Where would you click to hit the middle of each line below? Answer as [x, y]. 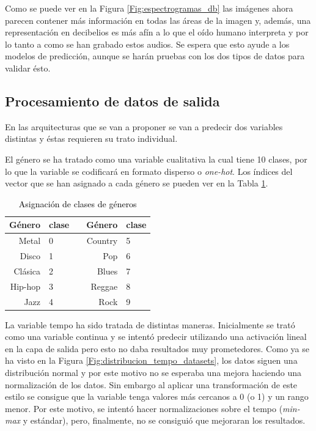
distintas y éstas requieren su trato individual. [91, 138]
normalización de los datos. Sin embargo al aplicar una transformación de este [151, 384]
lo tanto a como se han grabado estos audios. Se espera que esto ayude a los [147, 44]
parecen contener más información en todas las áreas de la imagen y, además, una [158, 20]
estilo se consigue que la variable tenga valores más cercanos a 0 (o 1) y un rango [157, 396]
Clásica [27, 271]
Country [102, 241]
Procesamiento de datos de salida [112, 101]
